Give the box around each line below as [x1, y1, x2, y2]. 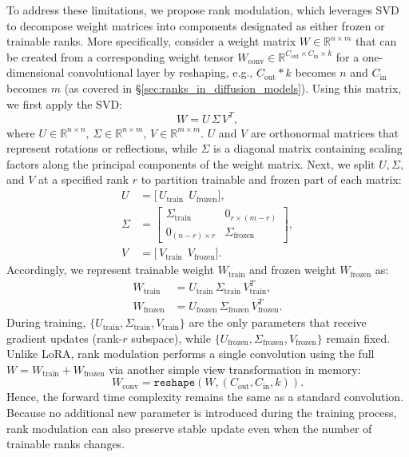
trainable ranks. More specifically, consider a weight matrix [6, 33, 296, 50]
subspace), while [131, 329, 211, 346]
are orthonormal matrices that [250, 124, 399, 141]
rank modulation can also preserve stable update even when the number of [6, 419, 372, 436]
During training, [6, 314, 86, 331]
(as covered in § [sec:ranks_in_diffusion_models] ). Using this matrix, [64, 79, 402, 96]
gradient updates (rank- [6, 329, 123, 346]
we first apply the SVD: [6, 95, 122, 112]
